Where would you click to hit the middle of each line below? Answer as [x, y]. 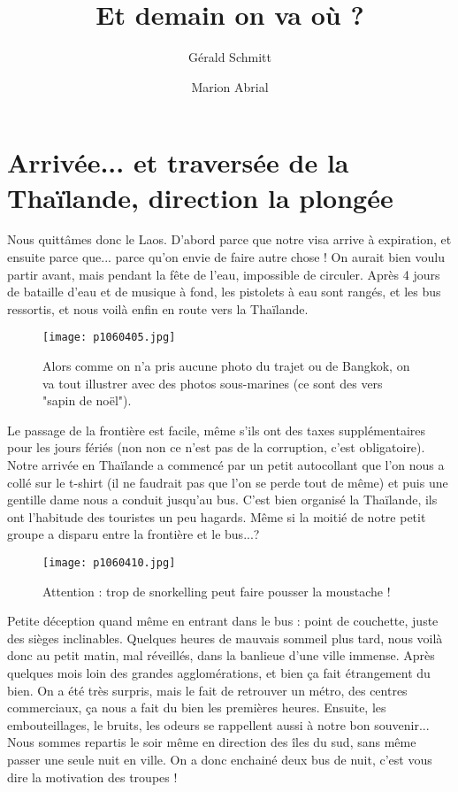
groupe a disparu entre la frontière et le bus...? [134, 534]
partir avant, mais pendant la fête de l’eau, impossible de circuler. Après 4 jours [224, 274]
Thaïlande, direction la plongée [200, 197]
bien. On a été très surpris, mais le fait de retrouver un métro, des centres [207, 690]
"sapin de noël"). [87, 400]
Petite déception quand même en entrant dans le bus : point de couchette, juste [223, 621]
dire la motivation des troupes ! [92, 777]
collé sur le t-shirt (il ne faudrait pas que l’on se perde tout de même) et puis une [228, 482]
